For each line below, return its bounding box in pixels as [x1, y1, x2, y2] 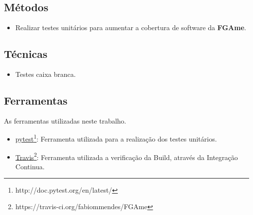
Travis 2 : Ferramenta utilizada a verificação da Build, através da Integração [15, 150, 238, 162]
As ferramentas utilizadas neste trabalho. [4, 115, 126, 125]
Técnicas [4, 46, 48, 61]
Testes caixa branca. [15, 69, 76, 79]
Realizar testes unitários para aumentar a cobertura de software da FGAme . [15, 22, 246, 33]
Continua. [15, 161, 45, 171]
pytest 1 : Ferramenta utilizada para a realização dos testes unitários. [15, 132, 217, 144]
